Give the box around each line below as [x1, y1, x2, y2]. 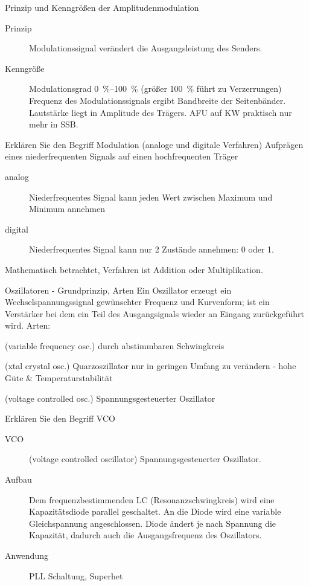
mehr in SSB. [29, 118, 78, 130]
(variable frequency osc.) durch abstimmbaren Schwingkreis [5, 339, 225, 352]
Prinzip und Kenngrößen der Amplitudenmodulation [5, 1, 199, 13]
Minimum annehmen [29, 202, 106, 215]
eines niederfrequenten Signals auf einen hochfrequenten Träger [5, 150, 238, 163]
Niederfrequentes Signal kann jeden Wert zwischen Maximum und [29, 190, 273, 203]
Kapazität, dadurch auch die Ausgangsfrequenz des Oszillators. [29, 529, 262, 541]
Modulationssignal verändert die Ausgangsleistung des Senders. [29, 42, 263, 54]
